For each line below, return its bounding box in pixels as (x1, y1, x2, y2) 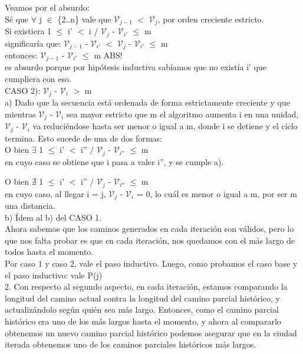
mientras (5, 107, 36, 120)
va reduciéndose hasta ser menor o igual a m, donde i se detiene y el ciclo (32, 120, 298, 132)
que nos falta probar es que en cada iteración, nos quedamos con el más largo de (5, 234, 295, 246)
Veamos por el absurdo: (5, 1, 90, 13)
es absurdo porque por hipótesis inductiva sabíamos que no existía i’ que (5, 61, 267, 73)
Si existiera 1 (5, 25, 52, 37)
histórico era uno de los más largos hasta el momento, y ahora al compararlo (5, 315, 281, 327)
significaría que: (5, 37, 61, 49)
